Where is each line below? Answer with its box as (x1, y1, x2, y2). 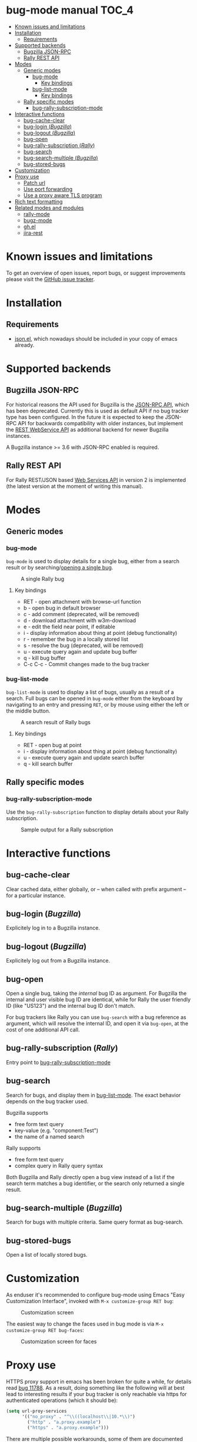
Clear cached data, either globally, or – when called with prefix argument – (6, 885, 186, 892)
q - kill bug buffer (23, 654, 66, 661)
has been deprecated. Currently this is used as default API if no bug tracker (6, 407, 189, 414)
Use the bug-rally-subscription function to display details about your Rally (6, 808, 189, 815)
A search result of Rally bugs (21, 718, 91, 725)
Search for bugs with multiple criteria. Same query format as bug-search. (6, 1218, 184, 1225)
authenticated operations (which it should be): (6, 1397, 118, 1404)
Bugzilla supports (6, 1109, 49, 1116)
